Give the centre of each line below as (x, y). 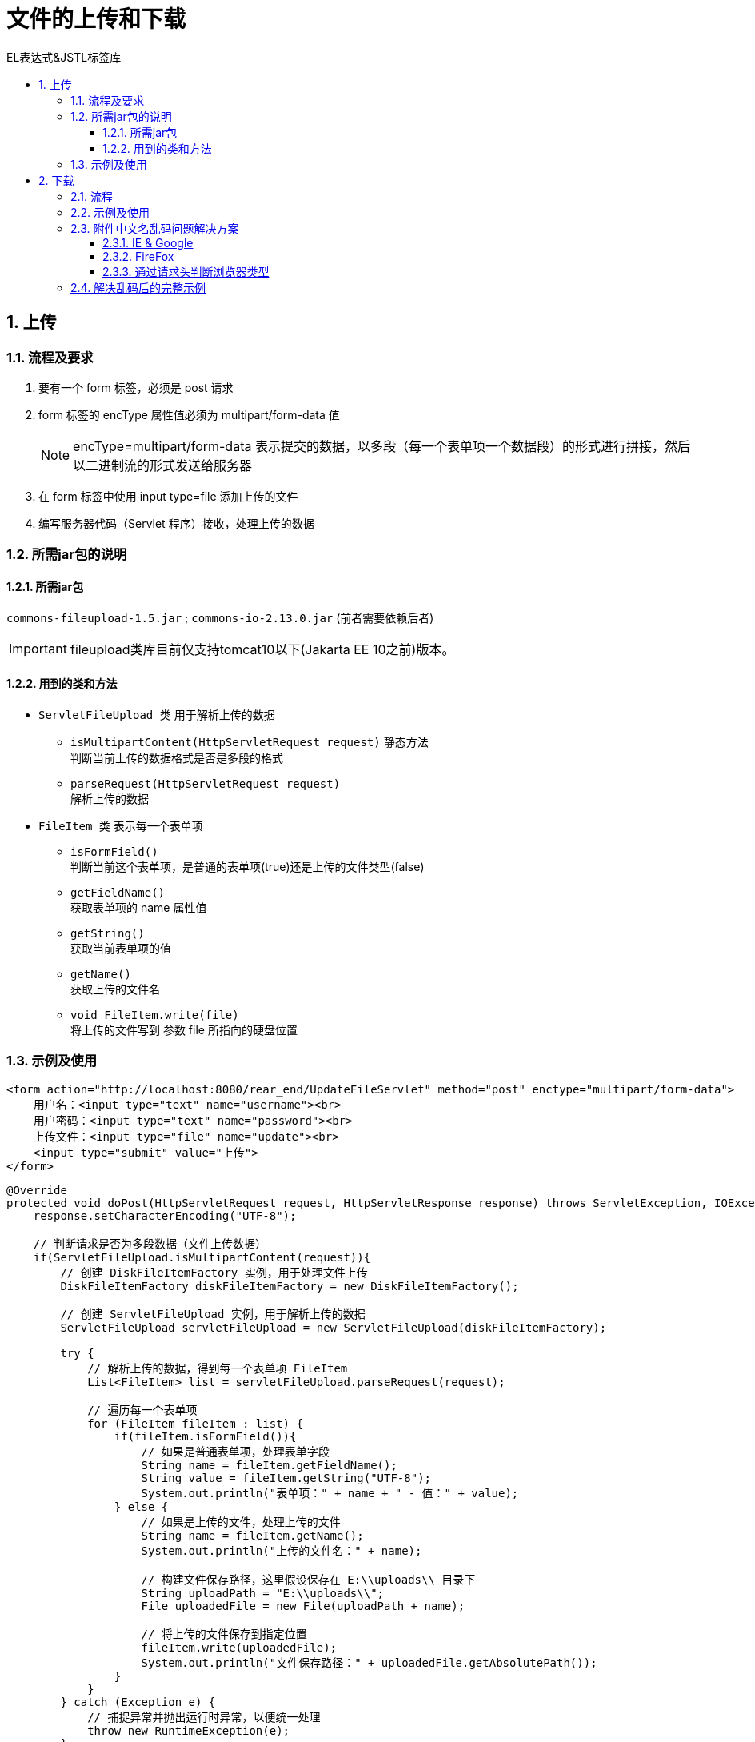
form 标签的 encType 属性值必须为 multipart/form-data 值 (189, 414)
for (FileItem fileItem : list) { (195, 1423)
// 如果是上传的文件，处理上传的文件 (241, 1522)
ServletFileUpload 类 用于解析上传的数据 (157, 714)
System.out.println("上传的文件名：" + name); (282, 1550)
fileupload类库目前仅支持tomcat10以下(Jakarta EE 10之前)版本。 (262, 649)
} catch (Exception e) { (138, 1702)
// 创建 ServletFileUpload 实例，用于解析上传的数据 (213, 1314)
